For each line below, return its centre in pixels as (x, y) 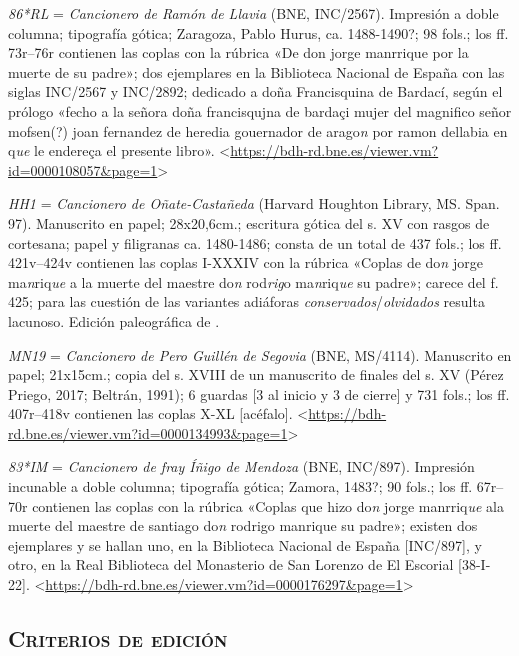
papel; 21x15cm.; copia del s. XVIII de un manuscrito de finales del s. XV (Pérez (256, 374)
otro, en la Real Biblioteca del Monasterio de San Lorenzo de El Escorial (231, 564)
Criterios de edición (118, 638)
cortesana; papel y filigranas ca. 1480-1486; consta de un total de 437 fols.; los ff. (255, 242)
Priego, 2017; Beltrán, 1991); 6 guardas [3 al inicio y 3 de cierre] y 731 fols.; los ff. (259, 393)
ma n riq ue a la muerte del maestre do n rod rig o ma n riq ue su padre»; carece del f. (253, 281)
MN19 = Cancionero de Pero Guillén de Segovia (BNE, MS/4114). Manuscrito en (260, 354)
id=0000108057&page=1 (83, 169)
